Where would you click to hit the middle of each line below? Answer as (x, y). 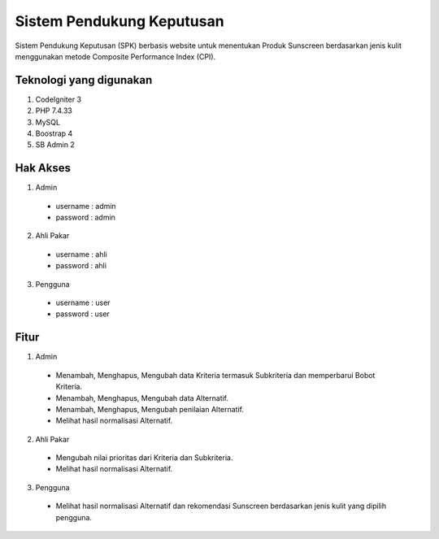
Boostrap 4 (54, 133)
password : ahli (81, 266)
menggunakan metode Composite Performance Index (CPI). (115, 56)
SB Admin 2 (55, 145)
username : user (83, 303)
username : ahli (81, 254)
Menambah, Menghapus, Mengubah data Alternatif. (142, 398)
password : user (83, 314)
